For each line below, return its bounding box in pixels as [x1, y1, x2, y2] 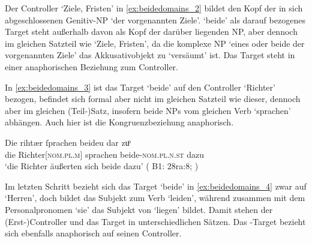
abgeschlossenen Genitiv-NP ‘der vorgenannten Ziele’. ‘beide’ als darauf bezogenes [5, 13, 305, 26]
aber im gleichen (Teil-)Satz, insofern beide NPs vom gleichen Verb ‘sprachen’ [5, 104, 291, 116]
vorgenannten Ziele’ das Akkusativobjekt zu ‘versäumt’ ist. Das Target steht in [5, 49, 295, 61]
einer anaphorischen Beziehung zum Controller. [5, 60, 178, 73]
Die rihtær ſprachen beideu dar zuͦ [5, 136, 130, 148]
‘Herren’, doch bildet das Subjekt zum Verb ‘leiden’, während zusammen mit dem [5, 191, 305, 204]
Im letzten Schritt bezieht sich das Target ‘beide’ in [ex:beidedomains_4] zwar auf [5, 179, 307, 192]
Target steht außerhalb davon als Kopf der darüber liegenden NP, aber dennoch [5, 25, 298, 38]
